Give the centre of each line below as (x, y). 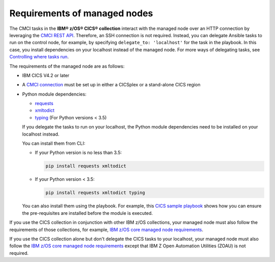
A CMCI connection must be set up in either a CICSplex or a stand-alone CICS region (111, 85)
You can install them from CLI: (54, 143)
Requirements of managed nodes (81, 13)
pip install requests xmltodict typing (95, 193)
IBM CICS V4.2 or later (46, 75)
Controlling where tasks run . (39, 57)
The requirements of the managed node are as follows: (67, 66)
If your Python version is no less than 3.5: (78, 153)
